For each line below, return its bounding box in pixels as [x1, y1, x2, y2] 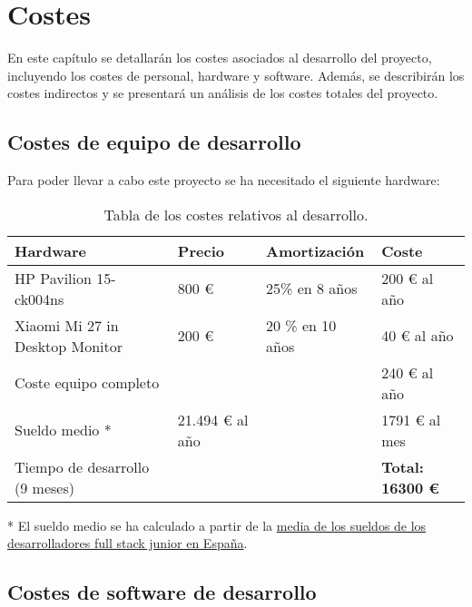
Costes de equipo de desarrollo [7, 128, 301, 156]
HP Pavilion [15, 267, 92, 289]
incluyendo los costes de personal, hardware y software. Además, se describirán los [7, 65, 465, 84]
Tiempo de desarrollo [15, 455, 150, 477]
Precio [177, 240, 224, 261]
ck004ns [15, 288, 64, 309]
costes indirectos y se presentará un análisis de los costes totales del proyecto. [7, 83, 438, 103]
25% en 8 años [266, 278, 358, 299]
